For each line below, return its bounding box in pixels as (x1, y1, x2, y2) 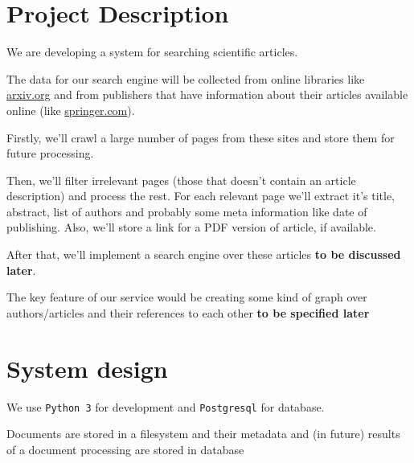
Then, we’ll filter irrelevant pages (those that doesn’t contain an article (6, 171, 356, 188)
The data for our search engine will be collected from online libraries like (6, 70, 365, 87)
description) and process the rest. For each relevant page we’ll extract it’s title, (6, 187, 395, 204)
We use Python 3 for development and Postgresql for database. (6, 398, 325, 415)
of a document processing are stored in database (6, 440, 244, 457)
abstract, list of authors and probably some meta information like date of (6, 203, 367, 219)
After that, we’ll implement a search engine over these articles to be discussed (6, 246, 401, 263)
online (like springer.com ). (6, 101, 135, 118)
